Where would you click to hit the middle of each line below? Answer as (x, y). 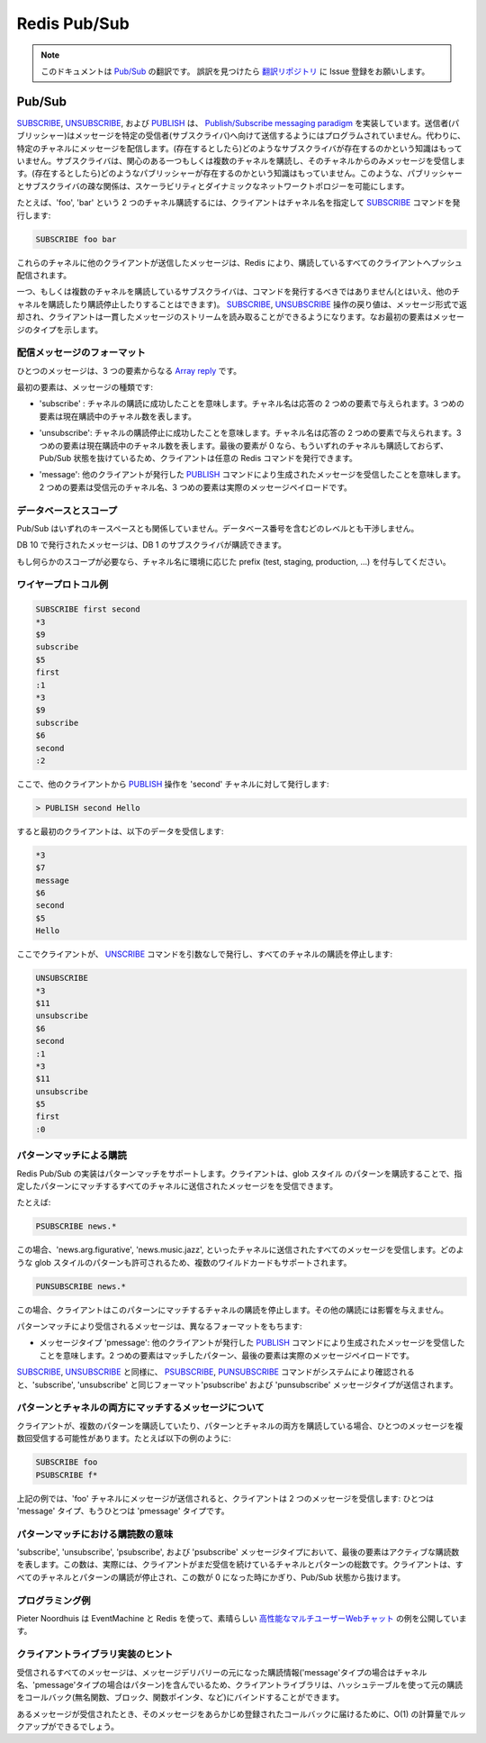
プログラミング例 (54, 1601)
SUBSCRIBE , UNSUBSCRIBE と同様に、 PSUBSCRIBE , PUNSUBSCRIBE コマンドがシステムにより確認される (216, 1372)
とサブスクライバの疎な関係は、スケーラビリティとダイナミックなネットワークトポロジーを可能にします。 (213, 186)
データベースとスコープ (67, 511)
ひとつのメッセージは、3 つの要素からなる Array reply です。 (129, 370)
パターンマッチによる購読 (72, 1156)
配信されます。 (44, 275)
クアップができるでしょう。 (67, 1727)
